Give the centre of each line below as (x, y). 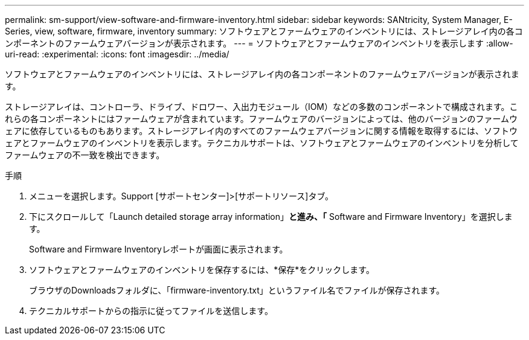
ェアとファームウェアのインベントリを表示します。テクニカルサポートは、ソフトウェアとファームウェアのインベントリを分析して (262, 143)
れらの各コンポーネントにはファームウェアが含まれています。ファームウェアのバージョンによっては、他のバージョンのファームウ (261, 119)
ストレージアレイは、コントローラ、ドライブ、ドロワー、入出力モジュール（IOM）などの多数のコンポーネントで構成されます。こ (261, 107)
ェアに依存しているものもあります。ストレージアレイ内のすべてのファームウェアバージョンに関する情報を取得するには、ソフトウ (261, 131)
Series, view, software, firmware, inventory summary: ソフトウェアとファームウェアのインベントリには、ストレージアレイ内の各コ (264, 31)
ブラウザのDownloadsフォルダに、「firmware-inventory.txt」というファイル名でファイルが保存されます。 (237, 290)
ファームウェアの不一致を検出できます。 (85, 155)
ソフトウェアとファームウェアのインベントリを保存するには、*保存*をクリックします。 (202, 270)
